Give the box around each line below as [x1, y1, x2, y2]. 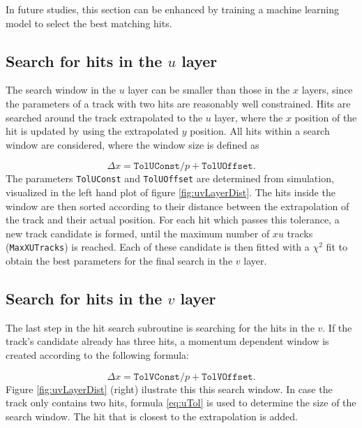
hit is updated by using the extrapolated [6, 124, 179, 138]
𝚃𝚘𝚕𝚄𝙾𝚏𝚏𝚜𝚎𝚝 [202, 161, 253, 172]
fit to [326, 239, 347, 254]
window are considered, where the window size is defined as [6, 137, 259, 152]
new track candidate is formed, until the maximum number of [6, 226, 270, 240]
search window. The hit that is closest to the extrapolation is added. [6, 408, 298, 423]
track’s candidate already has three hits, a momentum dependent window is [6, 334, 329, 348]
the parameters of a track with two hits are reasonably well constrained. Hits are [6, 96, 351, 110]
